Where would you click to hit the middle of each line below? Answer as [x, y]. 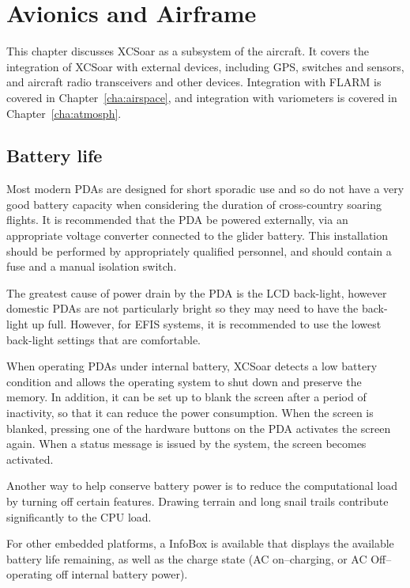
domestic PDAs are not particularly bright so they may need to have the [182, 308]
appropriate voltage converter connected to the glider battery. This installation [197, 235]
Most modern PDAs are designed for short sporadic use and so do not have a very [205, 189]
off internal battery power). [122, 574]
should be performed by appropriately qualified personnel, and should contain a [199, 250]
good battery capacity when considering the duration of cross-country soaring [194, 204]
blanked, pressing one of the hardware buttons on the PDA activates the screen [199, 428]
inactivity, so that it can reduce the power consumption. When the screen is [190, 413]
